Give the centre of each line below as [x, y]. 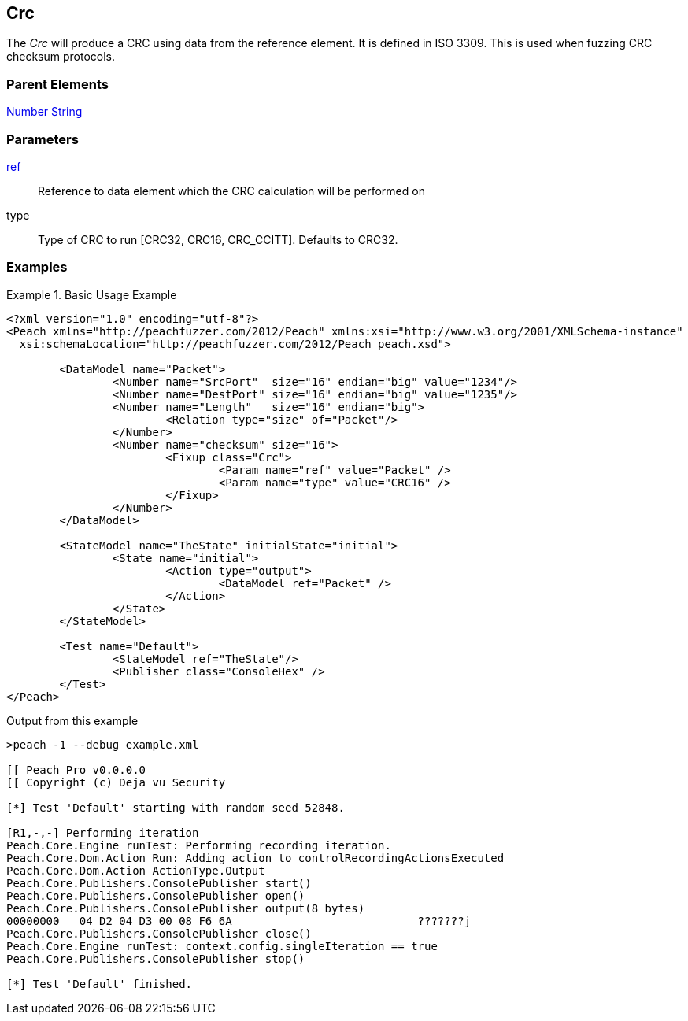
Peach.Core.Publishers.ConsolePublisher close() [159, 933]
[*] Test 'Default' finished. [100, 984]
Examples [37, 267]
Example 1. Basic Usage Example [92, 294]
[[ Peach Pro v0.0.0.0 [76, 769]
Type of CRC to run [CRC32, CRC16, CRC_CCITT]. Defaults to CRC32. [218, 239]
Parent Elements [57, 84]
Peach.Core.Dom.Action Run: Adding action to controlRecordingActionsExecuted [255, 858]
